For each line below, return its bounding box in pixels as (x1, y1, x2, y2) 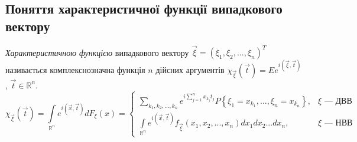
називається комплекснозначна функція (5, 63, 145, 75)
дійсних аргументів (155, 63, 225, 75)
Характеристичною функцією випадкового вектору (5, 46, 189, 58)
